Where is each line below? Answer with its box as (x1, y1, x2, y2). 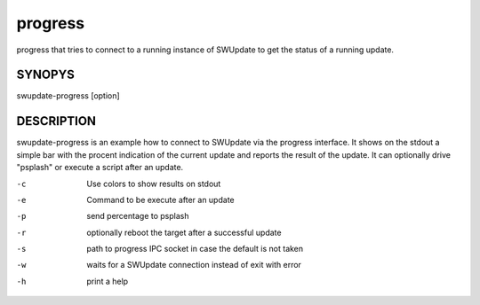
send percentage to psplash (86, 211, 189, 222)
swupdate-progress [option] (16, 90, 120, 101)
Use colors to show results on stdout (86, 178, 221, 189)
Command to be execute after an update (86, 194, 235, 205)
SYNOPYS (16, 67, 75, 82)
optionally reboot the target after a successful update (86, 227, 282, 238)
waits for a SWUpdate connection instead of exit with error (86, 260, 302, 270)
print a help (86, 276, 129, 286)
